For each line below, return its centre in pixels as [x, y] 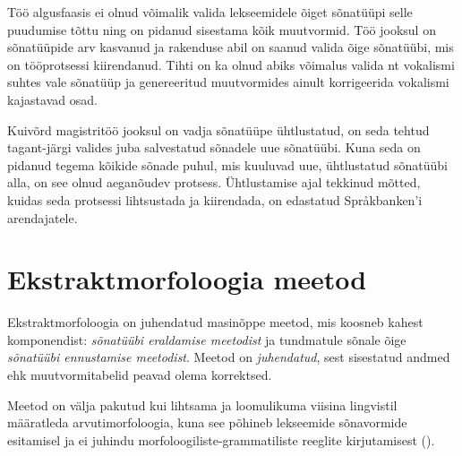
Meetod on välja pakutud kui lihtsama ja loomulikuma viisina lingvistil [202, 404]
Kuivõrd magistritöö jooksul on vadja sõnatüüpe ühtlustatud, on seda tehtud [218, 129]
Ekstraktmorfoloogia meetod [187, 279]
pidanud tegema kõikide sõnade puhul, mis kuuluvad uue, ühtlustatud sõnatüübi [227, 164]
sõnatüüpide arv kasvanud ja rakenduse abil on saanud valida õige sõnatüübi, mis [231, 47]
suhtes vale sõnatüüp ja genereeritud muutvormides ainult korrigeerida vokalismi [228, 82]
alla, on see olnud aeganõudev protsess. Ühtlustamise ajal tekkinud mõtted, [214, 182]
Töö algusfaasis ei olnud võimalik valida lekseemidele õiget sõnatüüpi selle [210, 12]
